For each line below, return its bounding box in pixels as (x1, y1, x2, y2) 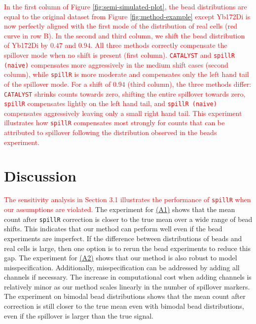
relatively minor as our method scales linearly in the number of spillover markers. (4, 281, 250, 291)
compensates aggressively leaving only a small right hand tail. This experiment (4, 108, 242, 118)
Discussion (4, 166, 76, 186)
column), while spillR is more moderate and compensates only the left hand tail (4, 69, 249, 79)
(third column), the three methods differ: (127, 78, 252, 89)
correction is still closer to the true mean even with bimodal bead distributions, (4, 301, 244, 311)
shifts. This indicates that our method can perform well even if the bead (4, 223, 222, 234)
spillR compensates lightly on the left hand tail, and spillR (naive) (4, 98, 217, 108)
